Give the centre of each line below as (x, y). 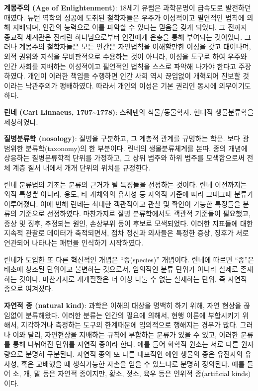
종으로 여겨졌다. (29, 288)
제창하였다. (21, 121)
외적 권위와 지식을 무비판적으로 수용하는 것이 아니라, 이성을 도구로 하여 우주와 (126, 56)
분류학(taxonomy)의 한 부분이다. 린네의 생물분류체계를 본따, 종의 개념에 (136, 148)
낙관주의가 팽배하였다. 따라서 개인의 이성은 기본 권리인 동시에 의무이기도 (138, 85)
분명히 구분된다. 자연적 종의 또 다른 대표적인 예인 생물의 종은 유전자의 (134, 354)
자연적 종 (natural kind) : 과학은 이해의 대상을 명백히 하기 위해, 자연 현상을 (123, 305)
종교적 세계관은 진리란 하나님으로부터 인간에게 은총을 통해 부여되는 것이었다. (123, 37)
